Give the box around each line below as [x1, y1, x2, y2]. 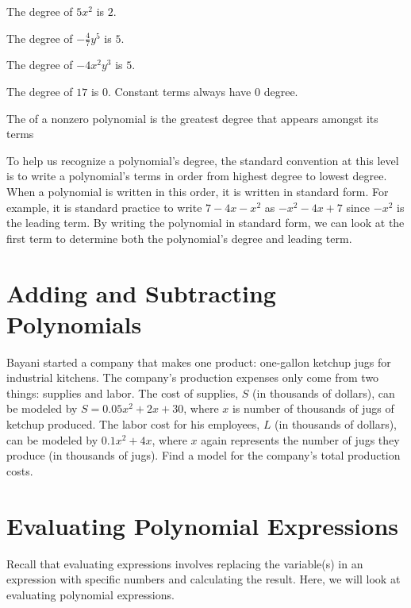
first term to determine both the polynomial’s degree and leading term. [6, 229, 352, 246]
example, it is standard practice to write [6, 198, 202, 215]
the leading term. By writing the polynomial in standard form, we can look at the [6, 214, 405, 231]
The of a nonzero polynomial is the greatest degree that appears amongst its [6, 110, 378, 126]
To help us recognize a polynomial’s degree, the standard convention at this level [6, 152, 399, 168]
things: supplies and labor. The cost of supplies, [6, 384, 239, 401]
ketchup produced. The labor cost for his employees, [6, 416, 260, 433]
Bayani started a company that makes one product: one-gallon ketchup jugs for [6, 353, 391, 370]
